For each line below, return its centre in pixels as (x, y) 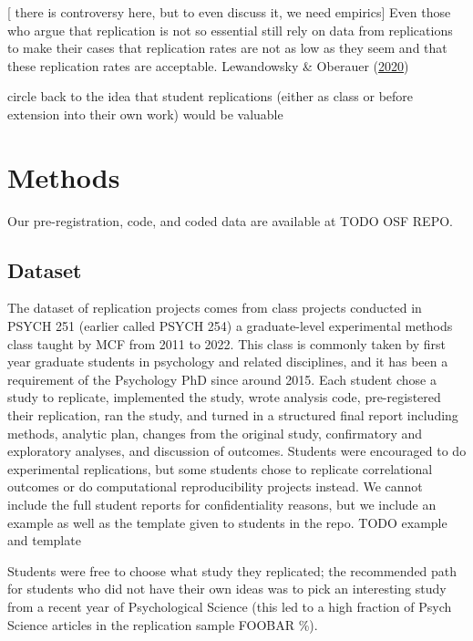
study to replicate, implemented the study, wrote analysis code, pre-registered (224, 397)
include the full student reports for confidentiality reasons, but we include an (222, 505)
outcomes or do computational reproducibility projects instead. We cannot (215, 486)
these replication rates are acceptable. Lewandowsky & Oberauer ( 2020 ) (208, 65)
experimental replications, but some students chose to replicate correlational (220, 468)
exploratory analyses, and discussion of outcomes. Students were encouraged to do (237, 451)
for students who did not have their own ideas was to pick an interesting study (227, 589)
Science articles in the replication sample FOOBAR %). (163, 624)
